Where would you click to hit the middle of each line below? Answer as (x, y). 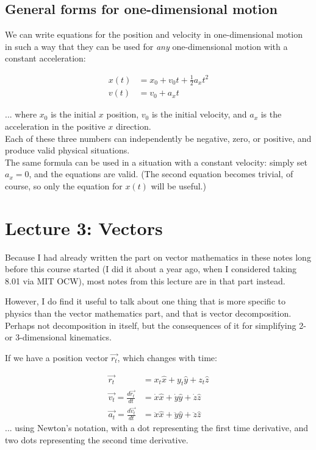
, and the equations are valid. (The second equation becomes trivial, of (161, 174)
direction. (133, 126)
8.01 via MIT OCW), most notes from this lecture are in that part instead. (145, 280)
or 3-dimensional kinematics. (58, 337)
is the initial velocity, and (199, 114)
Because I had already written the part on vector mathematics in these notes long (158, 257)
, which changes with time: (167, 357)
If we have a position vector (57, 357)
